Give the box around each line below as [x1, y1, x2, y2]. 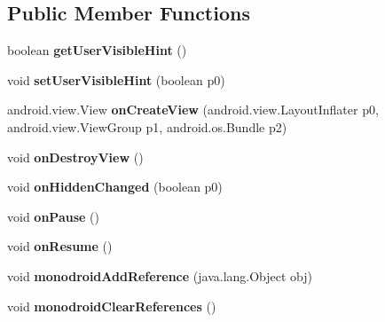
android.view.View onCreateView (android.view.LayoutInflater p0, [7, 100, 379, 119]
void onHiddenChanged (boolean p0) [7, 177, 223, 196]
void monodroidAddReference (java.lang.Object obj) [7, 266, 313, 285]
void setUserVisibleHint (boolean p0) [7, 70, 225, 89]
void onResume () [7, 237, 113, 255]
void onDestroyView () [7, 147, 144, 166]
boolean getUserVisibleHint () [7, 41, 187, 59]
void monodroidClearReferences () [7, 296, 216, 315]
